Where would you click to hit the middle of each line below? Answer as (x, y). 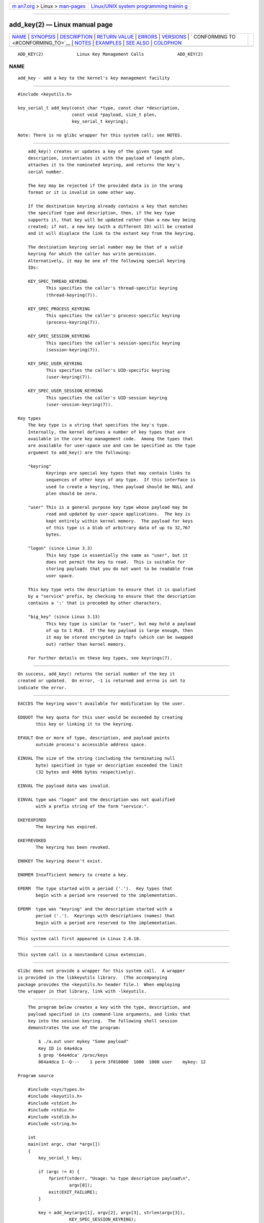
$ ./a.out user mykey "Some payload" (84, 1042)
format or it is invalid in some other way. (82, 192)
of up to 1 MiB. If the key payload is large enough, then (119, 630)
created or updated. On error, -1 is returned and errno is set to (101, 681)
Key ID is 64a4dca (60, 1048)
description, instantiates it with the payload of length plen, (106, 158)
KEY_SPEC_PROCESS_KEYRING (59, 309)
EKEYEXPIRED (32, 820)
